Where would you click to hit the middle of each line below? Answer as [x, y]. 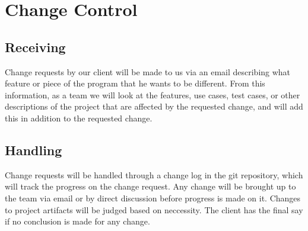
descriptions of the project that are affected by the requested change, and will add [154, 106]
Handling [34, 150]
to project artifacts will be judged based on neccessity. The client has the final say [154, 209]
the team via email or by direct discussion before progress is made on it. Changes [153, 198]
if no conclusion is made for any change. [77, 221]
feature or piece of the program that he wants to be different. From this [135, 83]
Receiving [35, 46]
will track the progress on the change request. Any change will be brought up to [150, 186]
